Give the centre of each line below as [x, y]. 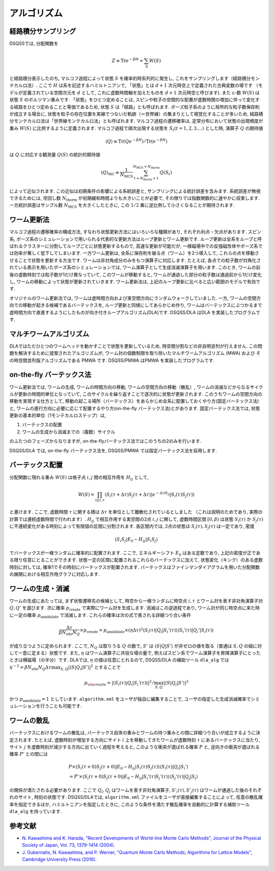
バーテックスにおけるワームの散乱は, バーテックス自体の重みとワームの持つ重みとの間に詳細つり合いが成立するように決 [135, 733]
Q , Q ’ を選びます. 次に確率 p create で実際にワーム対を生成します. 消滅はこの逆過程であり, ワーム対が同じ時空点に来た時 [134, 609]
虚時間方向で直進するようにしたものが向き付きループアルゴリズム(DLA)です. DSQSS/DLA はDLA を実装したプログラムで [135, 312]
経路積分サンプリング [43, 31]
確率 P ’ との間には [29, 754]
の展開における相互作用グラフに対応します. [55, 574]
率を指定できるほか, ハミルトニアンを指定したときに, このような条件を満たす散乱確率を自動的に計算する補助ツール [130, 804]
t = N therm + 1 [146, 179]
